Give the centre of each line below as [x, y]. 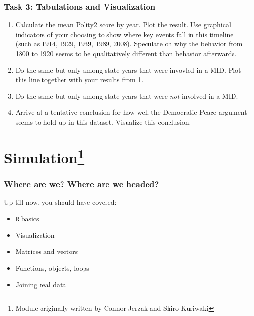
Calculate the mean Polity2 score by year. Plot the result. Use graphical [123, 25]
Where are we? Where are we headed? [82, 184]
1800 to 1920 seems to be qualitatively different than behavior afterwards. [126, 53]
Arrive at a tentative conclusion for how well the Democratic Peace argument [131, 112]
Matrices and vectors [47, 251]
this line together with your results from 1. [79, 79]
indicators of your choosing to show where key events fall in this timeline [124, 34]
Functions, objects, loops [52, 267]
